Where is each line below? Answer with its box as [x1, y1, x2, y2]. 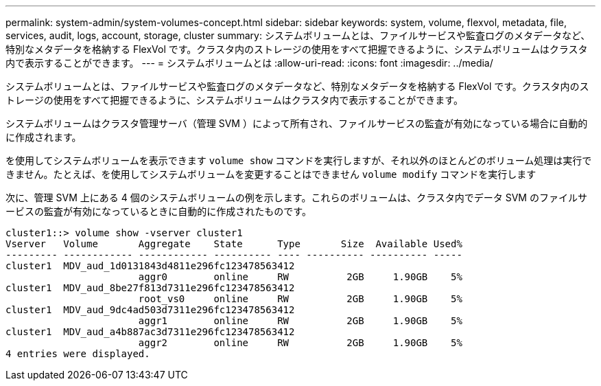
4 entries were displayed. [5, 348, 150, 359]
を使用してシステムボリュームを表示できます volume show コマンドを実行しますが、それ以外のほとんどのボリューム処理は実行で [5, 155, 592, 166]
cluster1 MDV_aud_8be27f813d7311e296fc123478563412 [5, 282, 295, 293]
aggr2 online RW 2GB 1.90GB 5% [138, 337, 462, 348]
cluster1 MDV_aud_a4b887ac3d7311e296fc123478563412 [5, 326, 295, 337]
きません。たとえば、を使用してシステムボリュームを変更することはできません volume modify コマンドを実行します [5, 168, 537, 180]
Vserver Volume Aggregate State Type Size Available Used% [5, 238, 462, 249]
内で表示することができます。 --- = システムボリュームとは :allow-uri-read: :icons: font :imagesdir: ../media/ [5, 57, 493, 69]
